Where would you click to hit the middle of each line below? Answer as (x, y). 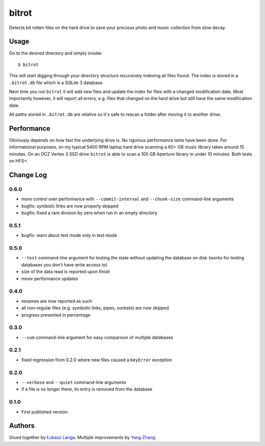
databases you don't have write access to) (64, 265)
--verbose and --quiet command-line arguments (74, 382)
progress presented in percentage (56, 315)
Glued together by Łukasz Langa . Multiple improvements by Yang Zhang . (83, 438)
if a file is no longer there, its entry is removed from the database (87, 389)
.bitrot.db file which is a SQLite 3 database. (56, 82)
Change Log (28, 175)
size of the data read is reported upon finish (66, 272)
